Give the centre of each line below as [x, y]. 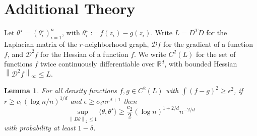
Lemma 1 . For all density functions [61, 90]
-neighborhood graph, [116, 44]
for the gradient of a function [208, 44]
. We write [150, 54]
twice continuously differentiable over [97, 64]
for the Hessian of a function [84, 54]
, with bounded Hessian [201, 64]
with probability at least [40, 128]
